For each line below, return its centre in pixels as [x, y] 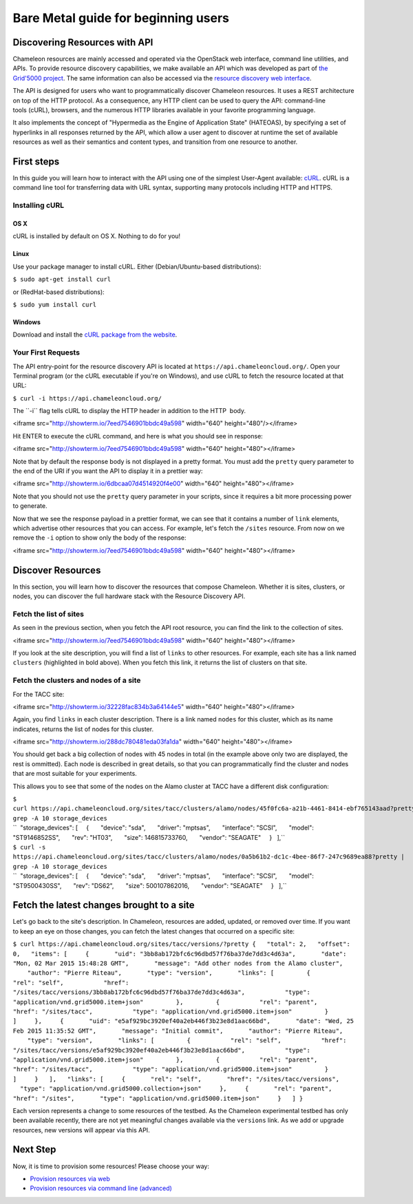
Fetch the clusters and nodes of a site [77, 680]
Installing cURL [39, 205]
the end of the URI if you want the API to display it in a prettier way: [108, 471]
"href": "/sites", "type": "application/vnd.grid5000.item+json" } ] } [158, 1098]
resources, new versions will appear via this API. [82, 1130]
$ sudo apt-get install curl [62, 279]
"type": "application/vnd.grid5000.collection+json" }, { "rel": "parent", [176, 1089]
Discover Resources [57, 570]
